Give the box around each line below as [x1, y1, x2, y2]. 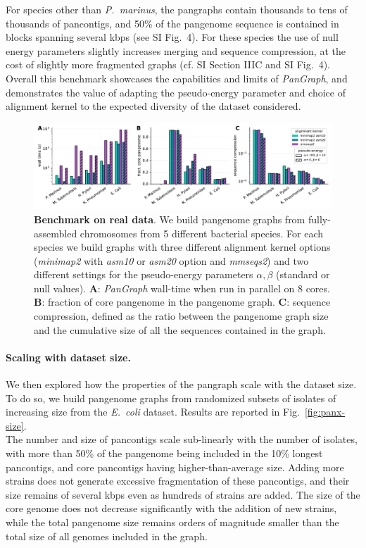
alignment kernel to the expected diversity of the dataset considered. [6, 99, 301, 113]
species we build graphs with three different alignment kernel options [34, 239, 331, 254]
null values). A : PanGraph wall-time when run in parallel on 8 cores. [34, 280, 330, 295]
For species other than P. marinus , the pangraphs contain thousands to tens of [6, 2, 348, 16]
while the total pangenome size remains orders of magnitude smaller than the [6, 514, 339, 529]
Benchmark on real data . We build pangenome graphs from [34, 211, 305, 226]
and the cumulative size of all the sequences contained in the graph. [34, 322, 326, 337]
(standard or [276, 267, 330, 282]
